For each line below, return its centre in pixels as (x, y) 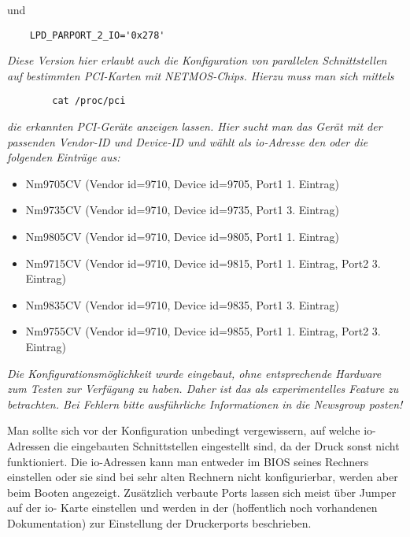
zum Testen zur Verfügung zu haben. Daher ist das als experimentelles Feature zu (203, 389)
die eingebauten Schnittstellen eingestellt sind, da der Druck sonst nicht (227, 446)
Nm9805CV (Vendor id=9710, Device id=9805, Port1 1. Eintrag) (182, 237)
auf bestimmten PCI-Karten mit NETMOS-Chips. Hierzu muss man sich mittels (201, 75)
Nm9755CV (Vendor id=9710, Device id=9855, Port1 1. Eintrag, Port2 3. (203, 331)
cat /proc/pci (89, 101)
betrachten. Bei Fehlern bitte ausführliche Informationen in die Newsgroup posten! (205, 404)
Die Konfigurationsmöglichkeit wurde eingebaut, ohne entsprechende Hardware (194, 373)
